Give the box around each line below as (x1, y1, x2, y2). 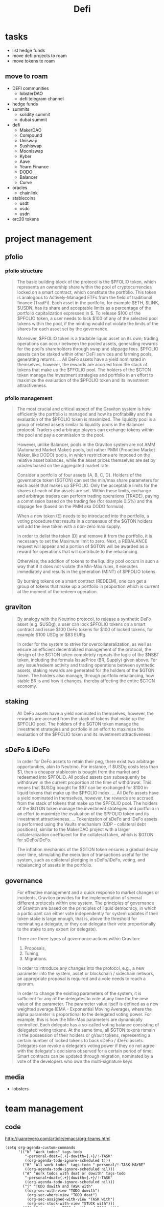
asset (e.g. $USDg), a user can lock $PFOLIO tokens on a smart (17, 621, 146, 627)
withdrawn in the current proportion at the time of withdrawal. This (17, 779, 152, 786)
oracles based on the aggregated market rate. (17, 462, 110, 468)
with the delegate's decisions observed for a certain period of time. (17, 1048, 153, 1054)
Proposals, (24, 945, 46, 951)
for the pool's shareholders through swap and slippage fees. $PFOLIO (17, 346, 159, 351)
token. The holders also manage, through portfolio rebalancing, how (17, 672, 154, 678)
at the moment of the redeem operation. (17, 588, 98, 594)
